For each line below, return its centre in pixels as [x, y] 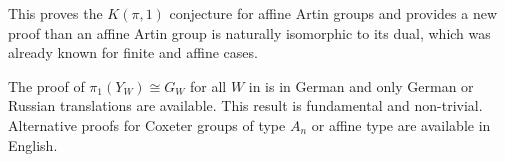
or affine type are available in [401, 124]
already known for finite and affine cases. [133, 52]
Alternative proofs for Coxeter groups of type [147, 124]
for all [208, 85]
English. [33, 144]
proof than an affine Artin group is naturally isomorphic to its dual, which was [249, 32]
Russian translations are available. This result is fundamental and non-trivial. [245, 105]
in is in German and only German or [361, 85]
